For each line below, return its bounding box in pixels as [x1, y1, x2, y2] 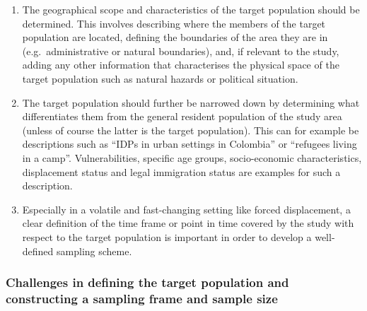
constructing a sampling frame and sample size [6, 289, 278, 307]
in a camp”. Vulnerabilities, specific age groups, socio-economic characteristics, [22, 150, 362, 165]
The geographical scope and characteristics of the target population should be [22, 2, 360, 16]
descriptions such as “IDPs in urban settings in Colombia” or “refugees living [22, 136, 357, 151]
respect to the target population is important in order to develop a [22, 229, 312, 244]
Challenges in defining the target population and [6, 274, 289, 291]
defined [22, 243, 54, 258]
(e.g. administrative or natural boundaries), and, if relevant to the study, [22, 43, 339, 58]
